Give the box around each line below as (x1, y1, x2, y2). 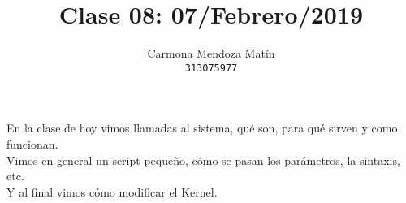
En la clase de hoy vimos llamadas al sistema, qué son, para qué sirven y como (6, 119, 398, 136)
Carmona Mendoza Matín (147, 45, 275, 62)
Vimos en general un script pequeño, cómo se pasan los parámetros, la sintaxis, (6, 151, 400, 168)
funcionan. (6, 135, 58, 152)
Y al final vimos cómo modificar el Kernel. (6, 183, 218, 200)
